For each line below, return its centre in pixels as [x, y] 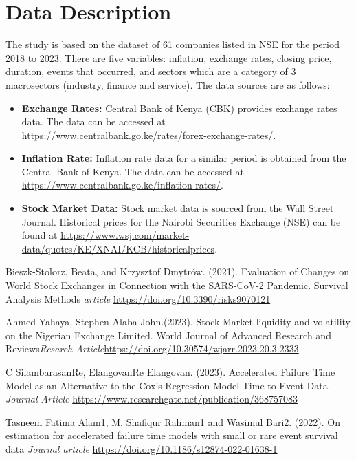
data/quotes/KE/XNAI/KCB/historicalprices [118, 248]
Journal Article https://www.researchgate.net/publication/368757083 [152, 399]
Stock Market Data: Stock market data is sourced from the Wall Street [178, 208]
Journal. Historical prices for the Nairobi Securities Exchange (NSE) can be [181, 221]
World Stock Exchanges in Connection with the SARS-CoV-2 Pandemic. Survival [177, 285]
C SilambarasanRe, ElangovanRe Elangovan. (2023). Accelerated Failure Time [170, 372]
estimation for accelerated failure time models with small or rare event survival [172, 435]
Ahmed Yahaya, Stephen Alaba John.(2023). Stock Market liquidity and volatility [178, 322]
